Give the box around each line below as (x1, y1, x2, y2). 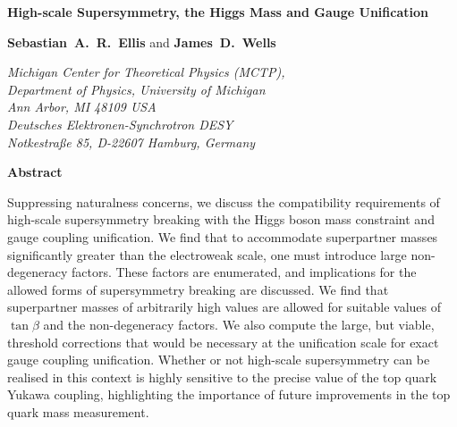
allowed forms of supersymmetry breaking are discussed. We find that (7, 280, 389, 298)
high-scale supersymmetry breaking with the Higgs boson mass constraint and (7, 210, 435, 229)
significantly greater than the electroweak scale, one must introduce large (7, 245, 407, 264)
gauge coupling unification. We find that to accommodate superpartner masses (7, 227, 438, 246)
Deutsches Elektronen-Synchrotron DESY (7, 114, 233, 133)
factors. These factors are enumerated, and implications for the (71, 263, 417, 281)
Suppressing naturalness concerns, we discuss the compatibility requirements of (7, 192, 440, 211)
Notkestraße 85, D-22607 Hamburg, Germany (7, 132, 256, 151)
